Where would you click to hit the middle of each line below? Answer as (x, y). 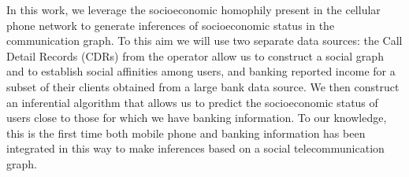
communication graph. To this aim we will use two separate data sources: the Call (204, 41)
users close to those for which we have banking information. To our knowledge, (197, 118)
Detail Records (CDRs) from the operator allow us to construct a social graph (195, 55)
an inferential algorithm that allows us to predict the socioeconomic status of (192, 102)
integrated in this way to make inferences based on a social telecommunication (195, 148)
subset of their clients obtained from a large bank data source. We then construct (203, 86)
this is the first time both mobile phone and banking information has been (186, 133)
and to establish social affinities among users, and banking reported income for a (201, 71)
